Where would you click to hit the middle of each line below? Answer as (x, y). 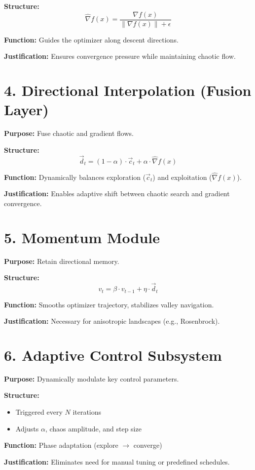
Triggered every (39, 412)
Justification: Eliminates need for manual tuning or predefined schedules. (117, 461)
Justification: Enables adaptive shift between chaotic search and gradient (117, 193)
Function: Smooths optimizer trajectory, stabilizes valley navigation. (109, 304)
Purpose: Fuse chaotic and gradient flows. (69, 133)
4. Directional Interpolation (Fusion (128, 90)
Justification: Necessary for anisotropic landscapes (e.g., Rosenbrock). (112, 321)
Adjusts (27, 428)
